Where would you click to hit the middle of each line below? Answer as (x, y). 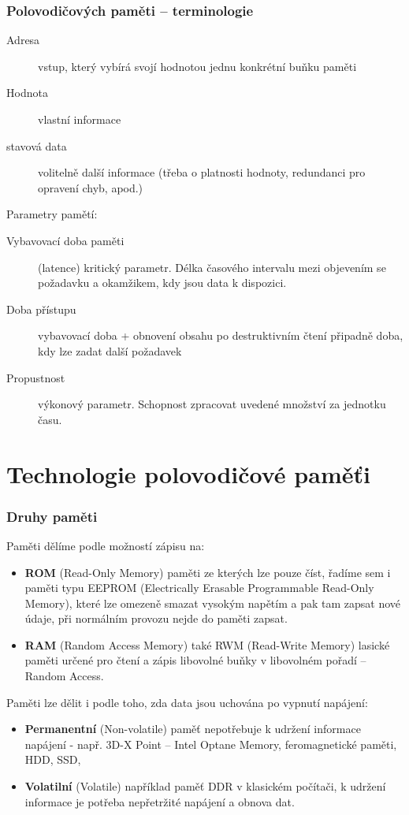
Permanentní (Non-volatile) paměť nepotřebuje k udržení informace (193, 729)
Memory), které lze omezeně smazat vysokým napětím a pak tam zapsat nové (213, 603)
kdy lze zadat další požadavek (110, 350)
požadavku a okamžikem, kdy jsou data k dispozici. (162, 283)
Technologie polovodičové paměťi (188, 473)
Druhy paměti (52, 516)
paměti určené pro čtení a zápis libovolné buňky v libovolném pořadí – (195, 660)
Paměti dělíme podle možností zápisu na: (106, 545)
